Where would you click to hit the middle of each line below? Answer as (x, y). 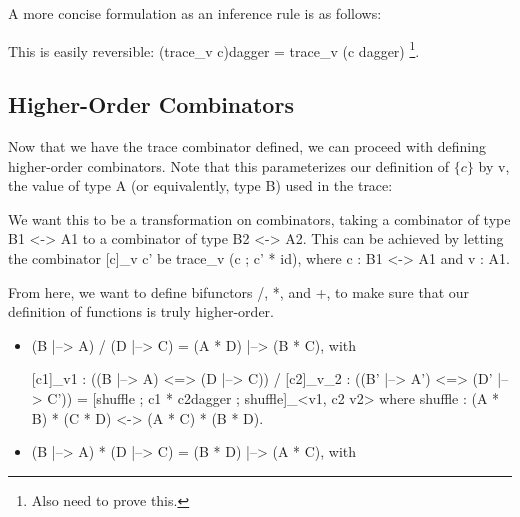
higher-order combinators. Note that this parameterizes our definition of (229, 165)
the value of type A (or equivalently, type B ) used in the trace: (200, 185)
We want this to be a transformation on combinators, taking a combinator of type (259, 218)
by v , (494, 165)
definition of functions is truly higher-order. (141, 311)
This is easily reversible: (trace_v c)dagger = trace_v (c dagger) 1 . (214, 49)
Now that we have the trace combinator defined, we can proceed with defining (247, 146)
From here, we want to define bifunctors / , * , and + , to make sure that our (239, 291)
